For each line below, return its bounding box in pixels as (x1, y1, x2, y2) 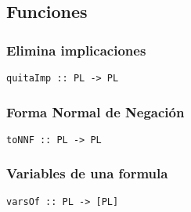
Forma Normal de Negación (6, 102, 185, 121)
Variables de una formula (6, 163, 168, 183)
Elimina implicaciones (6, 40, 146, 59)
